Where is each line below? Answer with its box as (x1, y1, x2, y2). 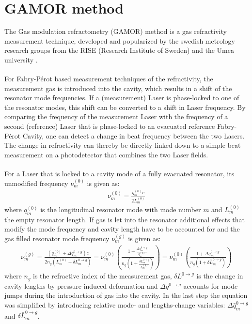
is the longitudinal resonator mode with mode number (40, 204, 201, 214)
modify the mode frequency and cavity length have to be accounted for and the (4, 224, 240, 234)
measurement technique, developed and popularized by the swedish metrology (4, 35, 235, 46)
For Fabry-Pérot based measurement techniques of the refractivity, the (4, 74, 213, 84)
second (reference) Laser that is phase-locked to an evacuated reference (4, 121, 215, 131)
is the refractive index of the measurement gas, (33, 271, 172, 281)
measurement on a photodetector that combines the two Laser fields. (4, 149, 208, 159)
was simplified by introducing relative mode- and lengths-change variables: (4, 299, 225, 309)
